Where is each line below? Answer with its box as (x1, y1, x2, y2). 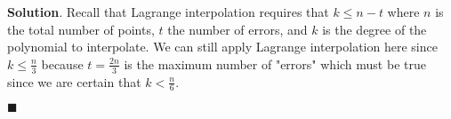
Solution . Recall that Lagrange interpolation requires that (7, 3, 329, 20)
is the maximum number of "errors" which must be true (124, 54, 426, 73)
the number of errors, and (167, 20, 308, 38)
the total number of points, (7, 20, 155, 38)
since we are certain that (7, 72, 141, 91)
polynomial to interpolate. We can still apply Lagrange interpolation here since (7, 37, 438, 56)
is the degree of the (322, 20, 427, 38)
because (41, 54, 84, 73)
